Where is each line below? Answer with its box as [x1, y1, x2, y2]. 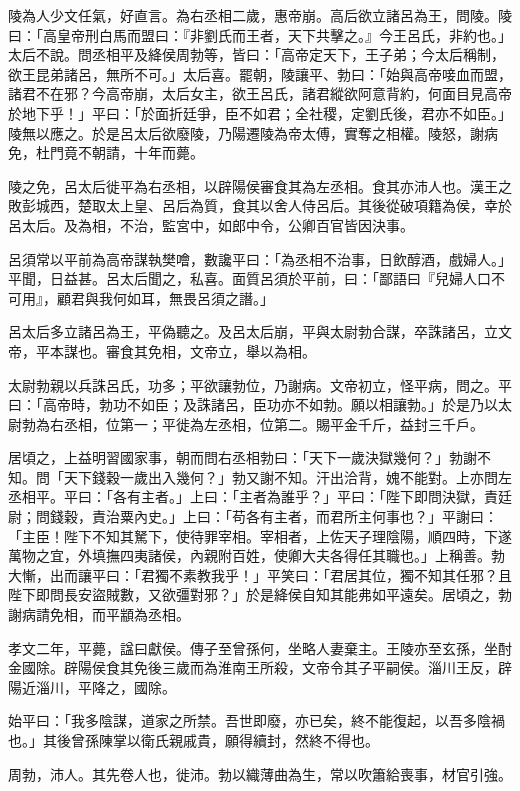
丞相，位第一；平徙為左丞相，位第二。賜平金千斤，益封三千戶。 [63, 413, 484, 434]
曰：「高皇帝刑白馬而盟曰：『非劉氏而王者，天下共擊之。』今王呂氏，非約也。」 [8, 24, 512, 45]
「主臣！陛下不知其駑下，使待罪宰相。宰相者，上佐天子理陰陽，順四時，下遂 [8, 525, 512, 546]
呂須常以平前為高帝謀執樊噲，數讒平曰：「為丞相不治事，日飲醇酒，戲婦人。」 [8, 248, 512, 269]
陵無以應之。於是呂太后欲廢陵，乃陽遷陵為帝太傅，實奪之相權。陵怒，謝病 [8, 122, 498, 143]
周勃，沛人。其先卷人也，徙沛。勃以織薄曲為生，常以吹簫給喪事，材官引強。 [8, 763, 512, 784]
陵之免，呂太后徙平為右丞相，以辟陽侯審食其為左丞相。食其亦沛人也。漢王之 [8, 175, 512, 196]
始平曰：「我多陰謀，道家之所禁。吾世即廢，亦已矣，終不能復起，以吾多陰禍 [8, 710, 505, 731]
